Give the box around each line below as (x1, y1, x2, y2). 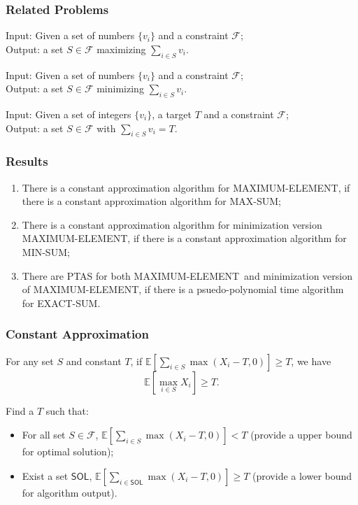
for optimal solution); (22, 444, 114, 459)
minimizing (96, 81, 144, 96)
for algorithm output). (22, 485, 117, 499)
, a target (152, 107, 192, 121)
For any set (6, 353, 54, 368)
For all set (22, 427, 66, 442)
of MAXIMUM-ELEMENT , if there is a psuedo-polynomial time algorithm (22, 282, 344, 297)
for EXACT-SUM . (22, 295, 101, 310)
